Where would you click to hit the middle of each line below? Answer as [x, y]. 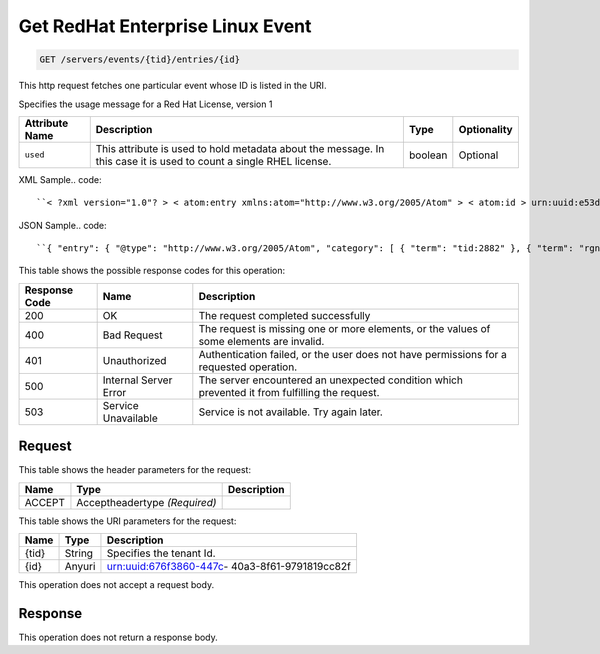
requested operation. [248, 367]
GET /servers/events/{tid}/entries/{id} [139, 59]
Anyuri [80, 567]
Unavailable [130, 418]
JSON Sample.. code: [62, 225]
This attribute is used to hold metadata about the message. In [240, 148]
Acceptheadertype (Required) [146, 502]
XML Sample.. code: [60, 179]
